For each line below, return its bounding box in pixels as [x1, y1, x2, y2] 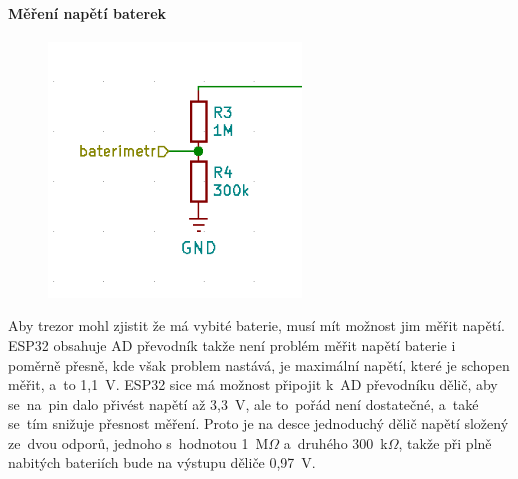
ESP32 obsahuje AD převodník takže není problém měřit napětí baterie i [8, 334, 456, 355]
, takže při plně [398, 432, 492, 453]
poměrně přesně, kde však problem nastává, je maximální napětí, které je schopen [8, 354, 510, 375]
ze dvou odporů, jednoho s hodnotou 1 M [8, 432, 269, 453]
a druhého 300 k [283, 432, 388, 453]
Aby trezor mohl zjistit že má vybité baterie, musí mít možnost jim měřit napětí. [8, 315, 505, 336]
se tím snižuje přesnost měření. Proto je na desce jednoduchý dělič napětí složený [8, 413, 509, 434]
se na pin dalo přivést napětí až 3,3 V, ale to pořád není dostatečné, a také [8, 393, 479, 414]
